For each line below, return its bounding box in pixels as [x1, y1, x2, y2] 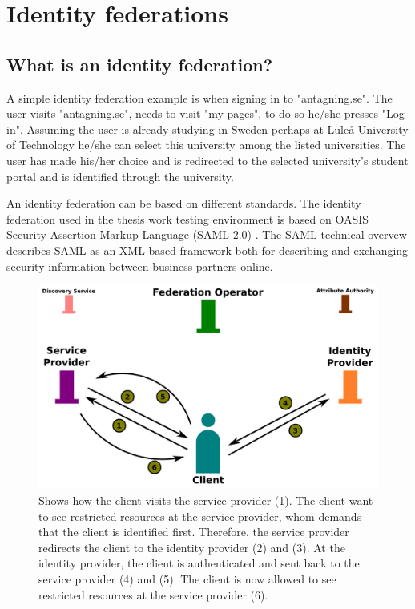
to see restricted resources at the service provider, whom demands [38, 507, 362, 524]
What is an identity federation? [6, 51, 273, 76]
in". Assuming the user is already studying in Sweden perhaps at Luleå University [6, 120, 409, 137]
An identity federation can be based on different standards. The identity [6, 195, 361, 212]
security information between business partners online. [6, 257, 273, 274]
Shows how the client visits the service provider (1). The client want [38, 491, 373, 508]
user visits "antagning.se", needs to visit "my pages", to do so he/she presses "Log [6, 105, 405, 122]
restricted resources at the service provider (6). [38, 586, 268, 603]
